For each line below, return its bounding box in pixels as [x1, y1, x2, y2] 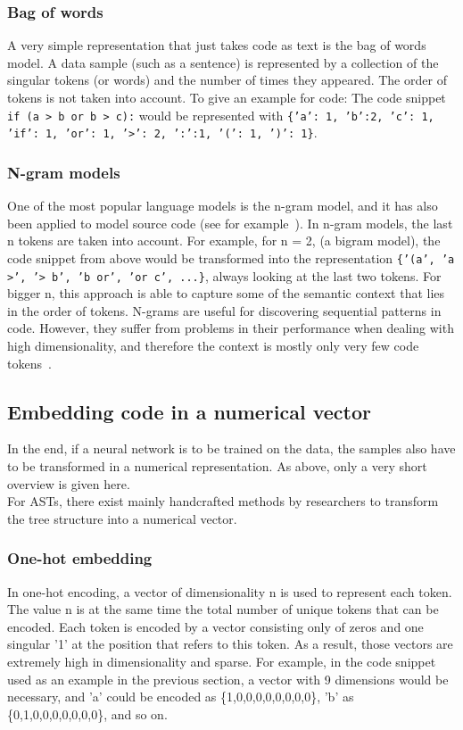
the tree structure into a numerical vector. [7, 509, 237, 527]
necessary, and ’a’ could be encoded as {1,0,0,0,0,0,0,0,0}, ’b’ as [7, 687, 354, 706]
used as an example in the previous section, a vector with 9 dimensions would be [7, 669, 449, 688]
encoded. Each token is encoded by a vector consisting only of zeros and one [7, 617, 424, 635]
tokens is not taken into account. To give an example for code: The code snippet [7, 88, 446, 106]
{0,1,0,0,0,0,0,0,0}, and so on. [7, 704, 168, 723]
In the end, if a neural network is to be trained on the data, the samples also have [7, 439, 456, 458]
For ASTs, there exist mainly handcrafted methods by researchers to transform [7, 492, 439, 510]
